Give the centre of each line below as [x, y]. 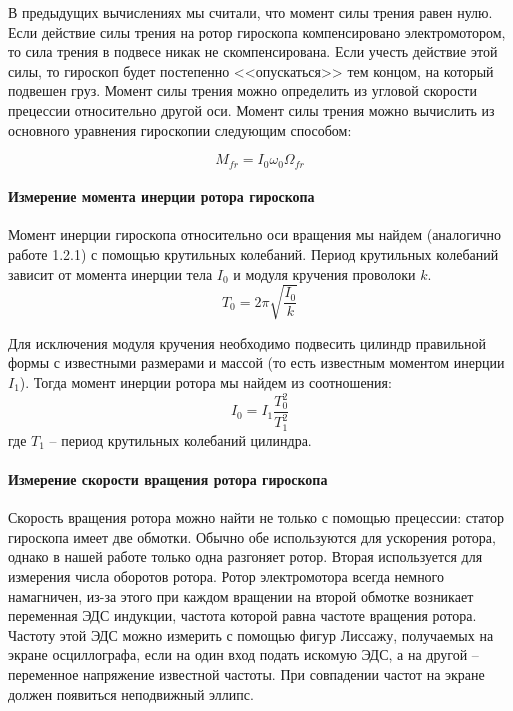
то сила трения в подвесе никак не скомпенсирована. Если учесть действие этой [253, 51]
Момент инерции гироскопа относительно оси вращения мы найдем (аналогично [254, 234]
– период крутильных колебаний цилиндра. [180, 439]
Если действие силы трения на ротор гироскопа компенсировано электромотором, [257, 31]
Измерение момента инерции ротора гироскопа [161, 196]
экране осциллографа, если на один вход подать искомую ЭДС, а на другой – [243, 654]
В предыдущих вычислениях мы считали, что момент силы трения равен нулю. [250, 12]
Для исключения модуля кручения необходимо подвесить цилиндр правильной [247, 342]
